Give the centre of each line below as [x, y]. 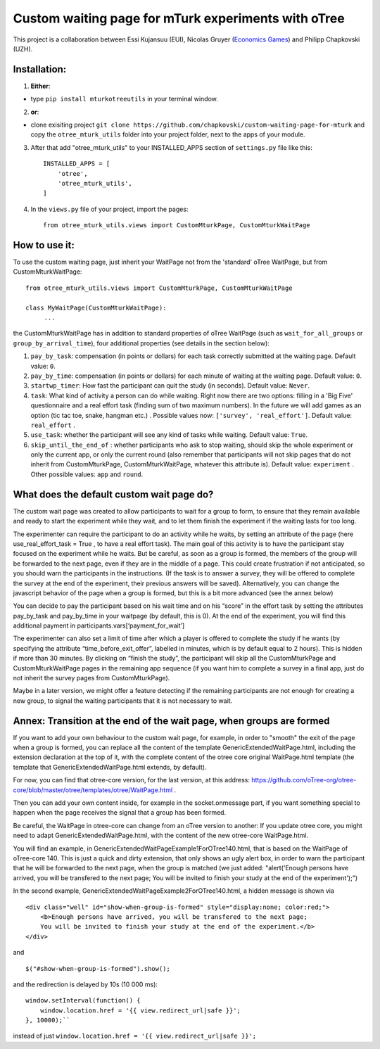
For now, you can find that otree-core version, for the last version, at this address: [131, 780]
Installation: [40, 69]
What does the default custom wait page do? [113, 494]
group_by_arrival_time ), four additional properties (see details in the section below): [141, 343]
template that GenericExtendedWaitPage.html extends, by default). [110, 767]
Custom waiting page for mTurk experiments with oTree [179, 18]
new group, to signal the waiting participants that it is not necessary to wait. [123, 701]
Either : [40, 86]
